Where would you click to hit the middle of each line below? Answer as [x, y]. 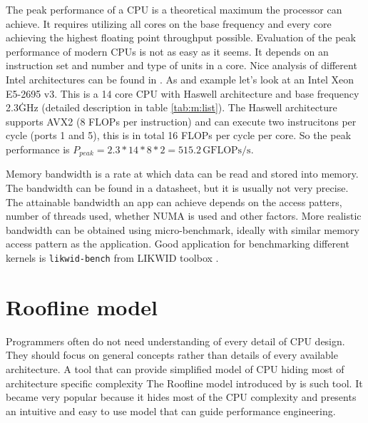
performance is [38, 149]
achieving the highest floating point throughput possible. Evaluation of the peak [181, 37]
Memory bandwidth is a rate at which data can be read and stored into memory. [182, 174]
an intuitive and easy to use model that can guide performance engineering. [171, 411]
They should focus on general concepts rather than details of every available [172, 355]
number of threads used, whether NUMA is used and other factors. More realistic [184, 216]
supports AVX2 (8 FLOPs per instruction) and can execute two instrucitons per [181, 121]
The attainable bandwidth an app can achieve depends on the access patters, [174, 202]
